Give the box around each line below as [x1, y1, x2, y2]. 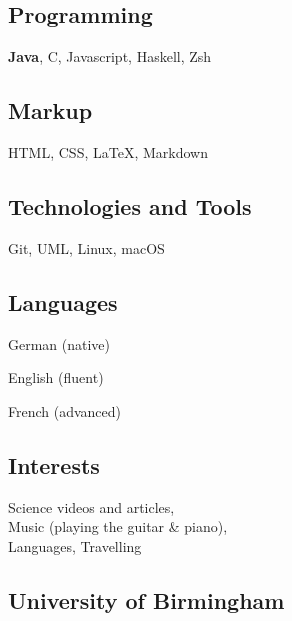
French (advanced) [8, 400, 122, 421]
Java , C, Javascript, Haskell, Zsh [8, 46, 212, 67]
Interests [8, 449, 100, 480]
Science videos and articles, [8, 496, 175, 517]
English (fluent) [8, 367, 104, 388]
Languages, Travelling [8, 535, 142, 556]
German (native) [8, 333, 111, 354]
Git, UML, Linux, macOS [8, 237, 165, 258]
